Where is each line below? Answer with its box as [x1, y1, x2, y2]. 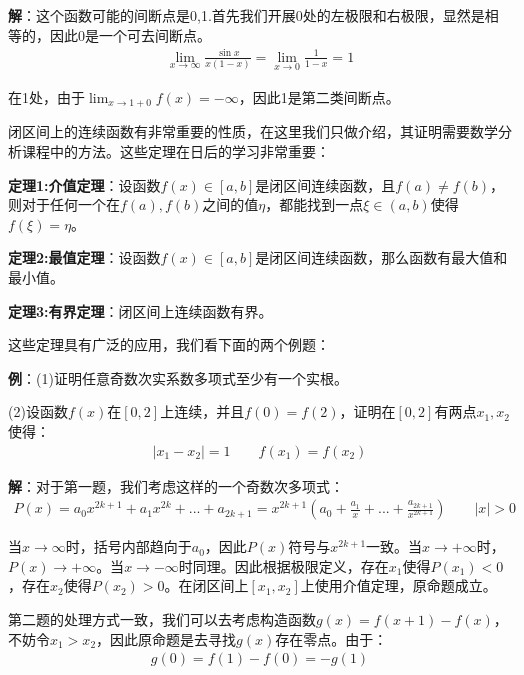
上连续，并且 [160, 401, 245, 422]
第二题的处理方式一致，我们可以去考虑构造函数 [8, 608, 316, 629]
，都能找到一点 [265, 194, 364, 215]
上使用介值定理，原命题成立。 [300, 575, 497, 596]
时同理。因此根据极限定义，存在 [178, 555, 389, 576]
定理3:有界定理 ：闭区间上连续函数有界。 [8, 300, 273, 321]
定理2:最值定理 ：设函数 [8, 247, 161, 268]
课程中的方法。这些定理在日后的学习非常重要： [21, 141, 330, 161]
